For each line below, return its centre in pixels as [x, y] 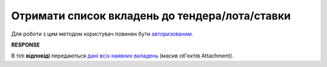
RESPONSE [26, 45]
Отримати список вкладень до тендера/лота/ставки [151, 16]
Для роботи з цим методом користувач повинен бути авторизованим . [102, 34]
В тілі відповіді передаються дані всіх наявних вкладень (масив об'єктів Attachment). [123, 56]
